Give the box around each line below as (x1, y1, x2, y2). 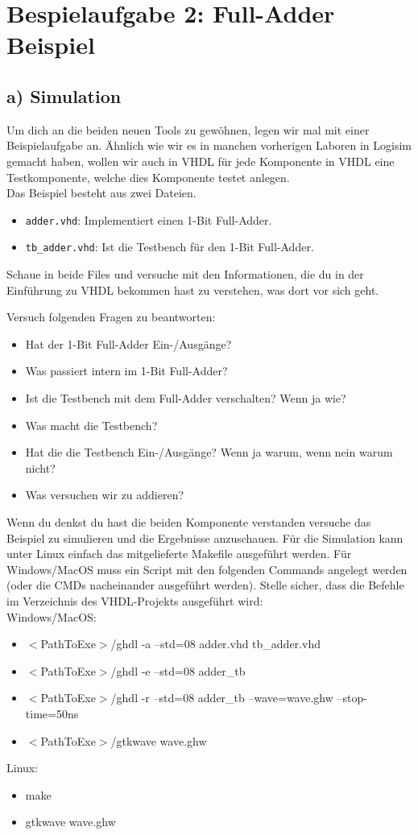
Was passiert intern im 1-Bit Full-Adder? (25, 362, 228, 379)
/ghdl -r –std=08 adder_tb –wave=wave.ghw (110, 689, 333, 706)
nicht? (25, 459, 56, 476)
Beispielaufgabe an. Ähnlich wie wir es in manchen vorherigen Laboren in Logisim (6, 137, 412, 154)
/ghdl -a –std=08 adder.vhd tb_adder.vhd (110, 635, 321, 652)
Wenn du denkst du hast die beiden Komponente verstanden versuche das (6, 513, 371, 530)
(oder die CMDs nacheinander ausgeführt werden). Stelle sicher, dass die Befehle (6, 577, 404, 593)
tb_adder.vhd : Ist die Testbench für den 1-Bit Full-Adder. (25, 238, 314, 255)
